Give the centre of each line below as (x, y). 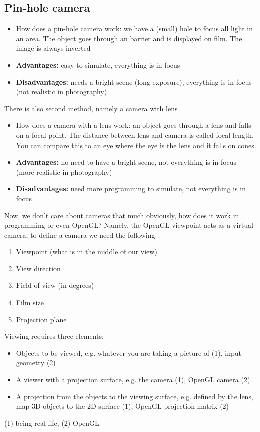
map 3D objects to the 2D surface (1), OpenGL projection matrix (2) (122, 406)
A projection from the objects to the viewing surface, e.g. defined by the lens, (135, 396)
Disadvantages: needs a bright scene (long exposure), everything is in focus (134, 82)
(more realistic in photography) (64, 171)
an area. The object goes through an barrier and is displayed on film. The (129, 38)
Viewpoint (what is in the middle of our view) (86, 252)
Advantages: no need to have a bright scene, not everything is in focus (126, 162)
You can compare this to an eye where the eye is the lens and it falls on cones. (136, 145)
